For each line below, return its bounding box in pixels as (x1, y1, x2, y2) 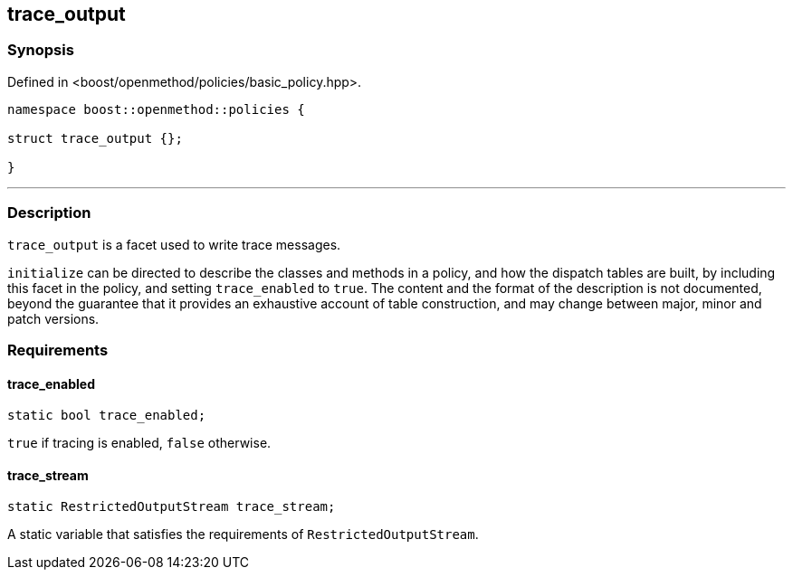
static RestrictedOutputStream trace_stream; (7, 499, 336, 515)
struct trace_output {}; (7, 130, 183, 146)
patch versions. (7, 310, 100, 326)
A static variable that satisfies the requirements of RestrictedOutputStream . (7, 526, 479, 543)
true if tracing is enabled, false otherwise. (7, 435, 272, 451)
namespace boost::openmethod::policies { (7, 101, 305, 117)
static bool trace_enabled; (7, 408, 206, 423)
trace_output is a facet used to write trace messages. (7, 236, 341, 252)
